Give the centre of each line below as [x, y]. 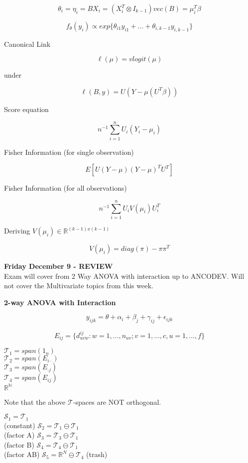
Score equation [26, 109]
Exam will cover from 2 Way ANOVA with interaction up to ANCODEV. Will [124, 276]
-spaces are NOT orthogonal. [117, 402]
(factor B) [19, 444]
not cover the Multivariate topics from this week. [79, 286]
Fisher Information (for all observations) [65, 188]
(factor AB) [22, 454]
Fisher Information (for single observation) [69, 152]
